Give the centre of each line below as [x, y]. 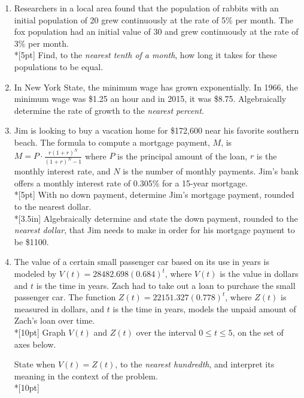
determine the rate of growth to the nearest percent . [109, 110]
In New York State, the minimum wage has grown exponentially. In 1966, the [156, 87]
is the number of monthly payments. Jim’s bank [211, 171]
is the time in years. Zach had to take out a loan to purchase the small [166, 285]
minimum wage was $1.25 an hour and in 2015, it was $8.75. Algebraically [150, 99]
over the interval [166, 332]
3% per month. [41, 43]
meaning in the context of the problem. [86, 376]
